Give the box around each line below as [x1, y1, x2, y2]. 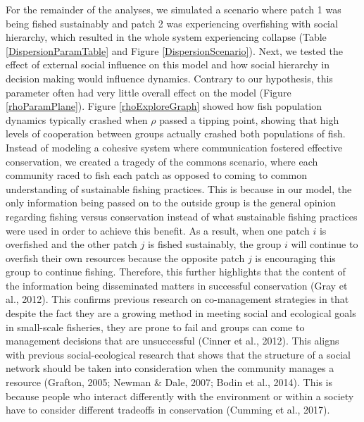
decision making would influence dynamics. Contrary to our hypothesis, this [6, 70, 333, 85]
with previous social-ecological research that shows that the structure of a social [6, 347, 351, 361]
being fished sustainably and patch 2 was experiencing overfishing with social [6, 15, 338, 30]
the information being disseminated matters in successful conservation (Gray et [6, 278, 348, 292]
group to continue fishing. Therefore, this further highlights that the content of [6, 264, 346, 279]
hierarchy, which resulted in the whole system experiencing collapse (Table [6, 30, 327, 44]
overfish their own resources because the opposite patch [6, 250, 245, 265]
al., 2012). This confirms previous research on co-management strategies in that [6, 292, 349, 306]
